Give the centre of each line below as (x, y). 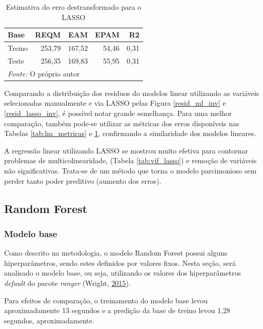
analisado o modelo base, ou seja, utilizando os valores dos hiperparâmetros (123, 273)
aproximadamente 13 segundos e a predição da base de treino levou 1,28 (117, 310)
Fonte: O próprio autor (44, 73)
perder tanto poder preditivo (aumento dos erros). (83, 180)
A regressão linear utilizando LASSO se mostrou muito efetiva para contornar (126, 150)
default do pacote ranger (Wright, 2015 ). (67, 283)
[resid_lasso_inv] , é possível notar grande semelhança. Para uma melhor (118, 113)
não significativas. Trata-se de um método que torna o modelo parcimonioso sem (130, 170)
